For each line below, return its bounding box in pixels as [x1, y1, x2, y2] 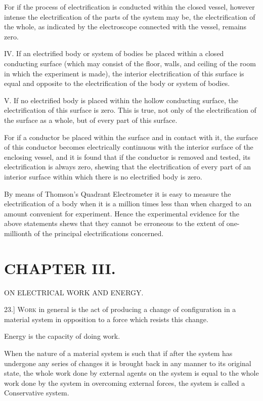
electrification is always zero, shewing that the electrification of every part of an [4, 161, 251, 172]
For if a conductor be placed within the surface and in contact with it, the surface [4, 131, 258, 142]
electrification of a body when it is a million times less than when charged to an [4, 198, 252, 209]
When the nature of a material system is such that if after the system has [4, 347, 233, 358]
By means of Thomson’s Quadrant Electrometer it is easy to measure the [4, 188, 231, 199]
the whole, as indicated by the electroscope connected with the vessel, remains [4, 21, 247, 32]
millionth [4, 228, 32, 238]
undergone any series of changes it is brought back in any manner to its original [4, 358, 251, 368]
